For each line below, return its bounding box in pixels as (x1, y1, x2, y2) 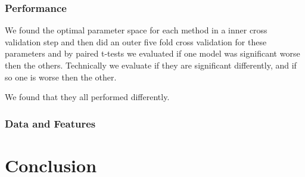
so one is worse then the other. (5, 70, 117, 83)
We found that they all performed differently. (5, 91, 170, 103)
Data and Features (5, 116, 96, 131)
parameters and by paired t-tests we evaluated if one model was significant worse (5, 47, 300, 60)
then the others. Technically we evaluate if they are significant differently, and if (5, 59, 297, 71)
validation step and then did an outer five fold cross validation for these (5, 35, 267, 48)
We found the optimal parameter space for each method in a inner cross (5, 24, 267, 36)
